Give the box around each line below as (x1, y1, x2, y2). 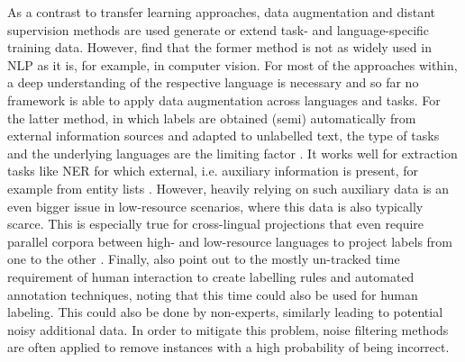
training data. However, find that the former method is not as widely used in (7, 38, 432, 57)
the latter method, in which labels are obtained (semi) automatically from (7, 108, 416, 127)
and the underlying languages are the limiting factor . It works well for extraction (7, 143, 458, 162)
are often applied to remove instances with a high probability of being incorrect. (7, 338, 450, 357)
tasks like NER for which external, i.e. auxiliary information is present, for (7, 161, 418, 180)
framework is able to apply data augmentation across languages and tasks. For (7, 90, 441, 109)
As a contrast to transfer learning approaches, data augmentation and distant (7, 3, 436, 21)
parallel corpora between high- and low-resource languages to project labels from (7, 231, 453, 250)
